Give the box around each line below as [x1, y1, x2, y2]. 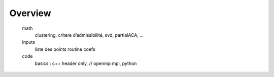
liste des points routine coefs [35, 46, 96, 52]
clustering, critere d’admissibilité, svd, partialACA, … [35, 32, 144, 38]
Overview [9, 8, 51, 19]
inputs [22, 39, 36, 45]
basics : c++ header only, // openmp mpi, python [35, 60, 137, 66]
